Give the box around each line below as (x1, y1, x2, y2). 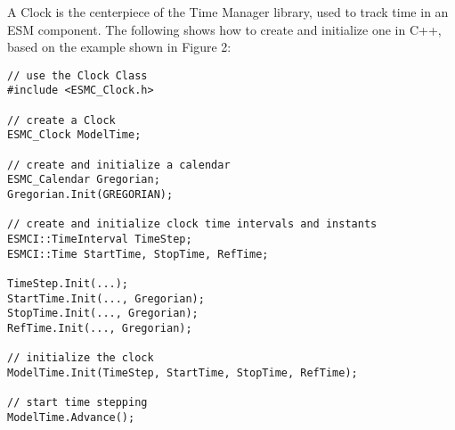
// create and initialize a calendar (7, 158, 231, 171)
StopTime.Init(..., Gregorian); (7, 307, 199, 320)
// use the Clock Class (7, 69, 148, 82)
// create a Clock (7, 113, 116, 127)
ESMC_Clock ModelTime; (7, 128, 142, 142)
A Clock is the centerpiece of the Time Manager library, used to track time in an (7, 3, 449, 21)
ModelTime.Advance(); (7, 410, 135, 424)
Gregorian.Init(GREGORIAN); (7, 188, 174, 202)
